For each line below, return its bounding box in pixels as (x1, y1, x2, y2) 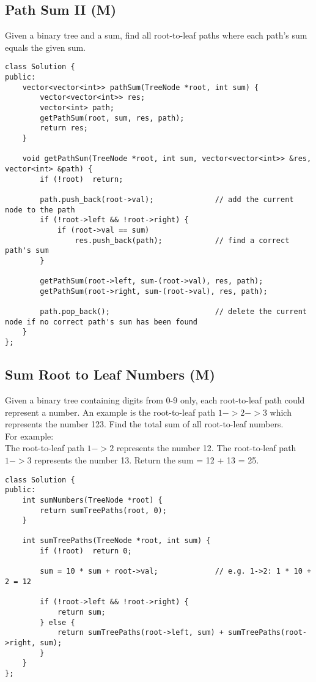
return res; (40, 124, 89, 133)
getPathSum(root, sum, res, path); (40, 113, 185, 122)
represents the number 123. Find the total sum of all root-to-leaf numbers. (5, 418, 284, 430)
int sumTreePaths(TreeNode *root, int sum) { (22, 536, 211, 545)
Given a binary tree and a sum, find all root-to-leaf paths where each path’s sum (5, 29, 307, 42)
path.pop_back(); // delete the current (40, 307, 307, 317)
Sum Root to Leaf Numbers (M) (5, 365, 215, 384)
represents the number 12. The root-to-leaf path (116, 441, 296, 454)
